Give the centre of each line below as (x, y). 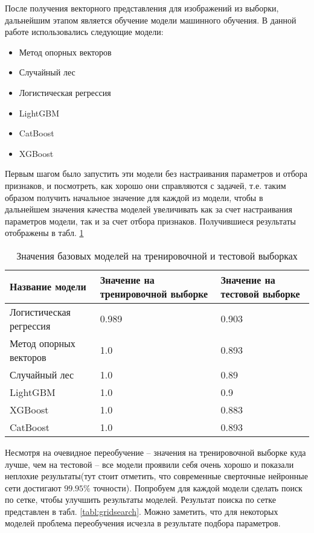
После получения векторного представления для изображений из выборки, (142, 8)
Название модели (48, 287)
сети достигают (33, 487)
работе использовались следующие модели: (84, 32)
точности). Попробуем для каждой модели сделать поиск (198, 487)
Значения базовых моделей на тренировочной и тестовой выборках (157, 255)
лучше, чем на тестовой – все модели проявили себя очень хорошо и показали (149, 464)
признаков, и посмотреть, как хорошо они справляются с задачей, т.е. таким (146, 185)
